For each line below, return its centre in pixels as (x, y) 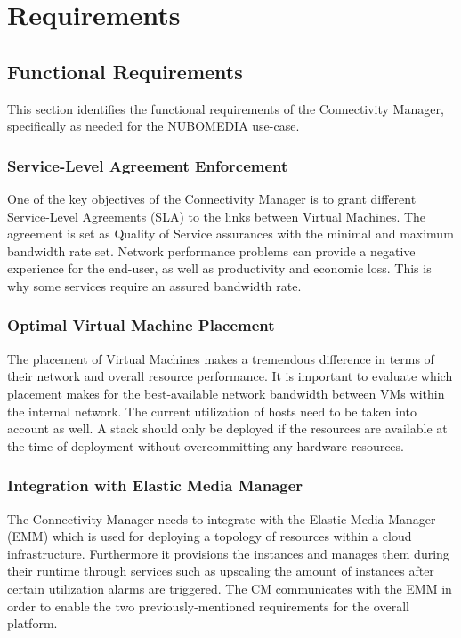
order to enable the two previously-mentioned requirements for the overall (208, 606)
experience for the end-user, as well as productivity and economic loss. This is (219, 268)
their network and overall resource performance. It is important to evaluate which (230, 376)
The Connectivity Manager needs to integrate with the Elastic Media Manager (222, 518)
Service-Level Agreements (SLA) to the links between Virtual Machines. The (217, 216)
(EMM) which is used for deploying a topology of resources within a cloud (210, 536)
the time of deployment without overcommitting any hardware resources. (206, 445)
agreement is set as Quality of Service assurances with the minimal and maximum (230, 234)
